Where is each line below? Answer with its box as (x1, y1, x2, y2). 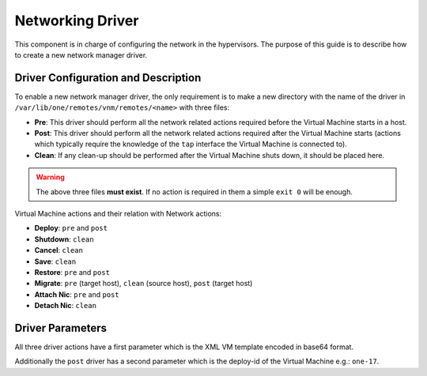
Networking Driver (14, 12, 139, 29)
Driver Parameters (14, 321, 107, 335)
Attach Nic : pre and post (34, 289, 119, 299)
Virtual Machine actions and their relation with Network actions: (14, 209, 222, 218)
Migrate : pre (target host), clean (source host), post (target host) (34, 279, 253, 288)
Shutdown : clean (34, 234, 94, 244)
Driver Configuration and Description (14, 71, 202, 85)
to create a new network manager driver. (14, 50, 148, 59)
